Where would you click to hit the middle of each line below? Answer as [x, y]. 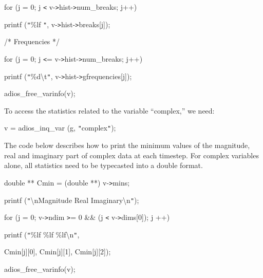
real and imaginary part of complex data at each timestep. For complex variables [131, 155]
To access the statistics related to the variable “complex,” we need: [109, 110]
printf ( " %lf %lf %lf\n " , [42, 234]
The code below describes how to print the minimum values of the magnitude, [127, 145]
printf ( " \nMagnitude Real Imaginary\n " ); [72, 200]
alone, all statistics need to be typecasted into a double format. [104, 165]
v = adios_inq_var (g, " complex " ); [60, 128]
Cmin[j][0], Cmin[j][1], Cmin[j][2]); [58, 252]
